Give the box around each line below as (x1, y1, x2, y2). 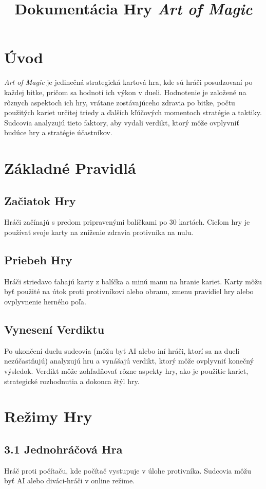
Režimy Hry (4, 406, 92, 427)
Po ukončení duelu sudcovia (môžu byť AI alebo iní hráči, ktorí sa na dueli (4, 345, 240, 356)
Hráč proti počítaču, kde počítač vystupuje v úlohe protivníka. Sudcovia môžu (4, 465, 251, 476)
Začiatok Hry (4, 192, 76, 208)
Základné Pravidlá (4, 157, 136, 178)
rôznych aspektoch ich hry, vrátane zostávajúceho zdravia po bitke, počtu (4, 97, 235, 107)
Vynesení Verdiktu (4, 321, 105, 337)
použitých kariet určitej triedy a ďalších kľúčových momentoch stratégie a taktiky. (4, 107, 262, 118)
